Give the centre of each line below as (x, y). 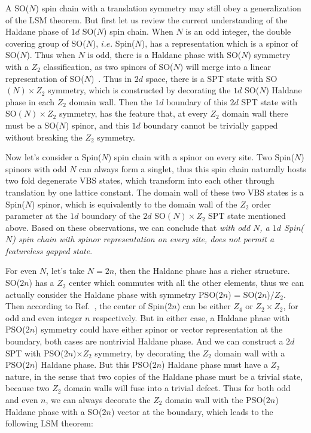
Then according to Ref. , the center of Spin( (87, 306)
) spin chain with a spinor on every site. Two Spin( (201, 157)
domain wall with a (250, 353)
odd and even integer (44, 317)
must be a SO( (32, 125)
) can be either (204, 306)
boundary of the (111, 216)
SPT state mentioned (247, 216)
